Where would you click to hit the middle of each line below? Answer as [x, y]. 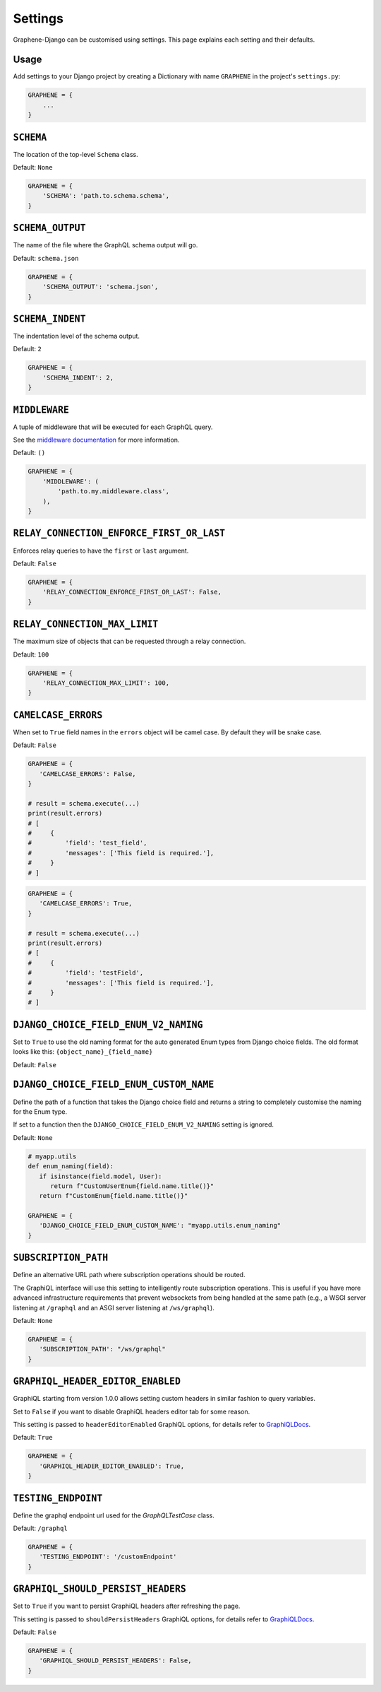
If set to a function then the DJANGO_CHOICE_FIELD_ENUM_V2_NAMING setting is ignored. [144, 1124]
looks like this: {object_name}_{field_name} [83, 1052]
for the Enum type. [40, 1111]
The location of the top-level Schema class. [76, 154]
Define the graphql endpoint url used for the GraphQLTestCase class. [114, 1515]
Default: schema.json [46, 258]
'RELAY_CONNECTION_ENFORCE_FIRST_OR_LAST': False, [132, 592]
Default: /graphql [40, 1528]
